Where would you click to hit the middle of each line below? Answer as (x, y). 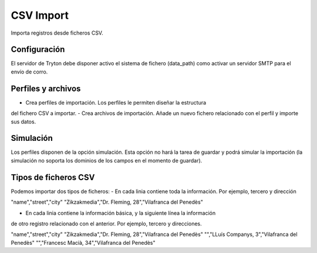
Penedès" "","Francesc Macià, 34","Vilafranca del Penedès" (83, 242)
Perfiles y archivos (46, 88)
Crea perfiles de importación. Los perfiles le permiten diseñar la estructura (116, 102)
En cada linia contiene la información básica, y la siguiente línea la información (121, 213)
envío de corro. (29, 72)
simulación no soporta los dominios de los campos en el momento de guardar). (107, 160)
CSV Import (40, 15)
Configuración (38, 50)
